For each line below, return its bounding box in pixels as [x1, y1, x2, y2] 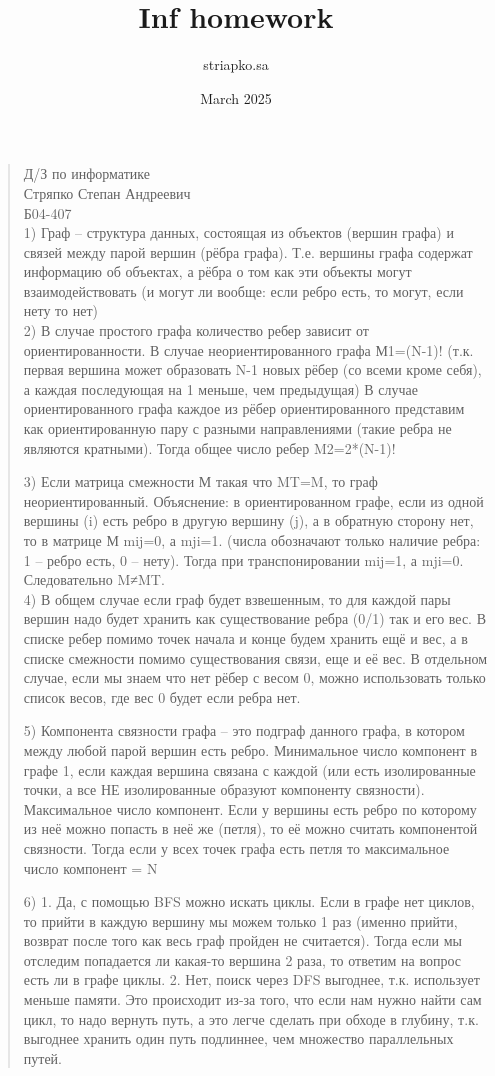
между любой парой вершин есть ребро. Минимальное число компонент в [23, 739, 478, 760]
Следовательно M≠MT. [23, 569, 165, 590]
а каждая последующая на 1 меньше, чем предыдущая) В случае [23, 378, 419, 399]
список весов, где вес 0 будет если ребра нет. [23, 686, 301, 707]
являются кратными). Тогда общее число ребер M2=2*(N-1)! [23, 437, 396, 458]
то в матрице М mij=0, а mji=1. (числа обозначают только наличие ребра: [23, 530, 481, 550]
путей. [23, 1047, 63, 1068]
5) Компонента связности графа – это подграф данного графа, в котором [23, 720, 465, 741]
